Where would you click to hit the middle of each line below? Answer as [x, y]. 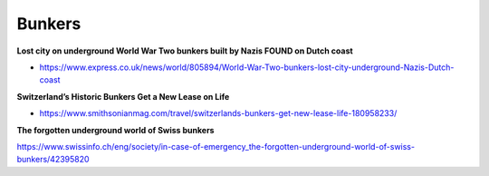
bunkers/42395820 [53, 160]
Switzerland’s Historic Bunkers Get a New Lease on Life [123, 96]
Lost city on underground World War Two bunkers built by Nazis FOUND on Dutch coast [185, 51]
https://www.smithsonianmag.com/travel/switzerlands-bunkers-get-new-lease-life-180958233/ [218, 113]
